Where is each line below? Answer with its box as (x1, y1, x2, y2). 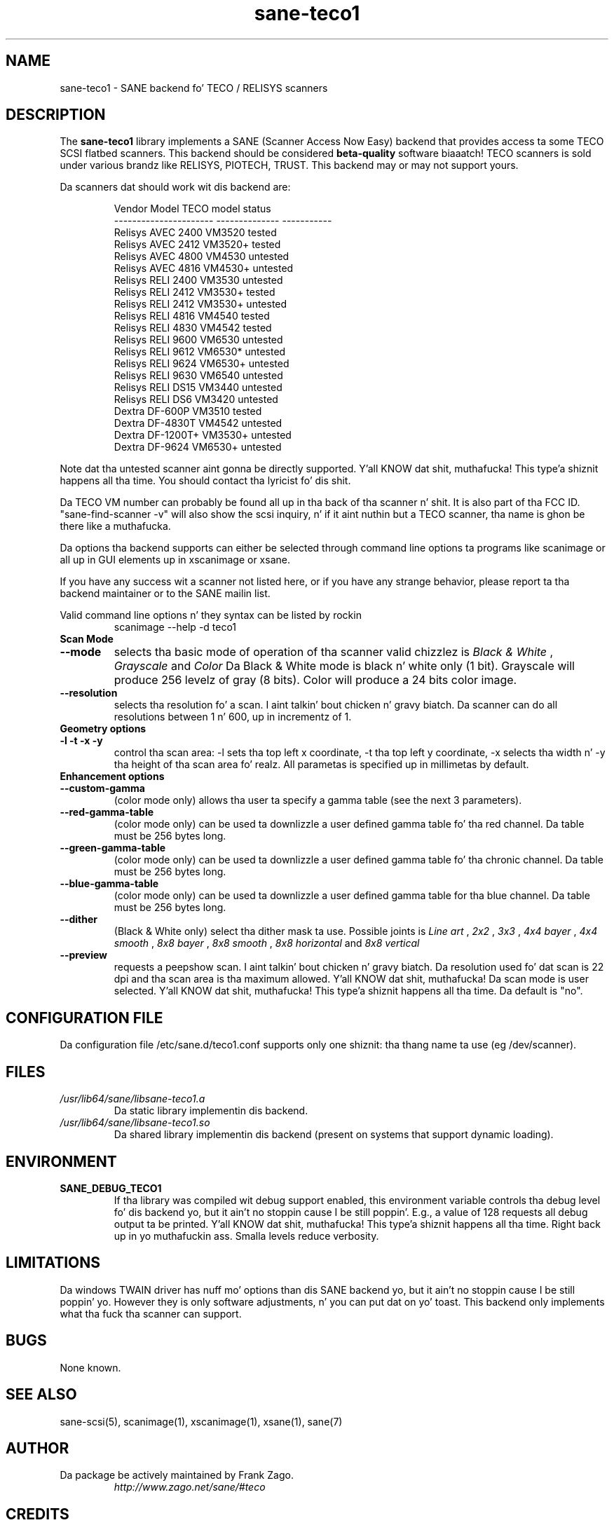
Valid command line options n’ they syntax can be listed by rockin (60, 609, 362, 622)
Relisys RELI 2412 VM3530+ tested (114, 286, 275, 299)
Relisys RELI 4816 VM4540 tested (114, 310, 270, 322)
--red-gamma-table (60, 806, 154, 819)
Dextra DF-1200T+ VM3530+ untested (114, 429, 292, 442)
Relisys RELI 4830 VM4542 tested (114, 322, 272, 334)
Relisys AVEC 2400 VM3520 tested (114, 226, 277, 239)
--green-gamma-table (60, 842, 166, 854)
